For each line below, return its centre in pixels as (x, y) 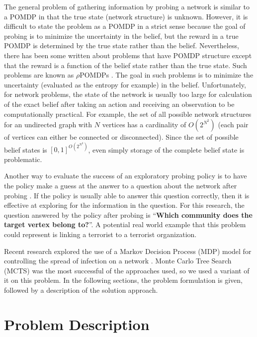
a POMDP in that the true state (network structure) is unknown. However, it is (126, 16)
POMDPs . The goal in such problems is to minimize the (167, 75)
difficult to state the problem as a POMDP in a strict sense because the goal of (125, 26)
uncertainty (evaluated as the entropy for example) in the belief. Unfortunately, (125, 84)
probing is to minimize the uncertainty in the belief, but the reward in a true (121, 36)
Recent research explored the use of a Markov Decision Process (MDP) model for (128, 251)
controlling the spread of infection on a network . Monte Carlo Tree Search (118, 261)
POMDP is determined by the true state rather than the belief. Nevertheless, (122, 45)
